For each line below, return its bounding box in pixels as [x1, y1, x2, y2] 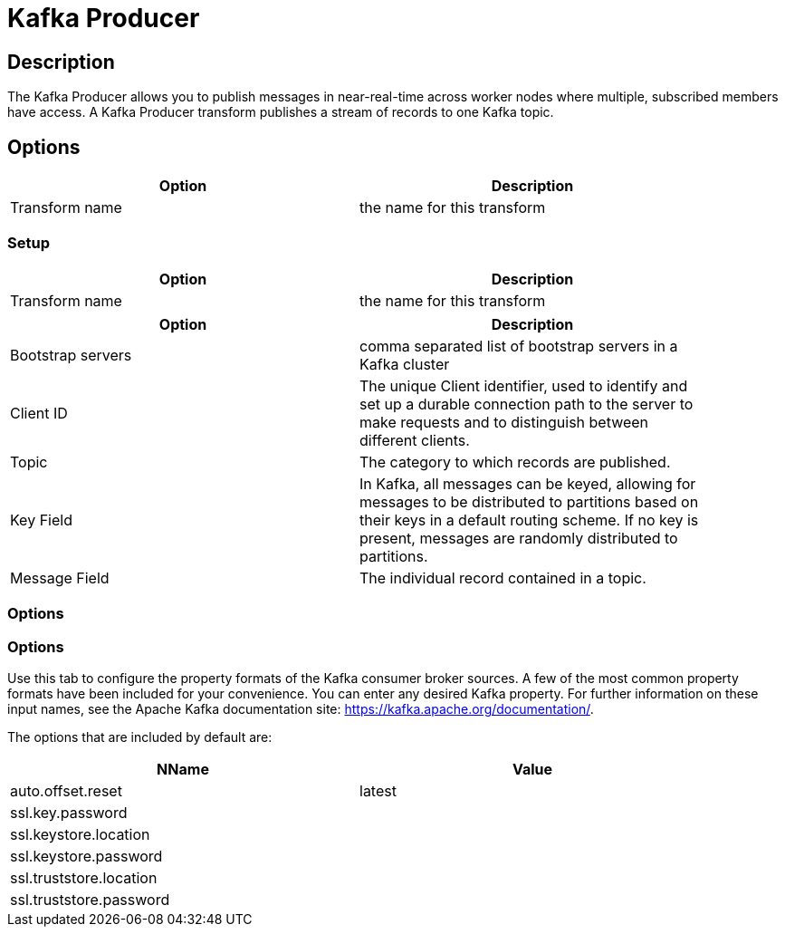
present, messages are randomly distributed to [359, 528, 678, 547]
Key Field [10, 510, 72, 529]
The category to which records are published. [359, 452, 671, 471]
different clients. [359, 430, 470, 449]
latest [359, 781, 397, 800]
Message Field [10, 568, 110, 587]
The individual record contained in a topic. [359, 568, 646, 587]
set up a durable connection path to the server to [359, 394, 694, 413]
